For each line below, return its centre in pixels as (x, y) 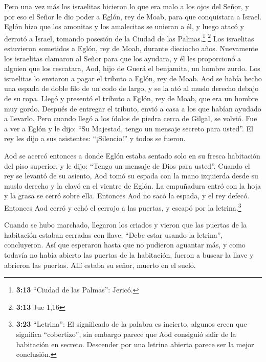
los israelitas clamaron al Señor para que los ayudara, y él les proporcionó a (123, 58)
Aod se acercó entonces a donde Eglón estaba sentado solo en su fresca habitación (132, 155)
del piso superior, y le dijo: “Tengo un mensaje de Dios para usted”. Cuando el (127, 165)
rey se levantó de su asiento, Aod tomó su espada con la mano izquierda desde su (131, 176)
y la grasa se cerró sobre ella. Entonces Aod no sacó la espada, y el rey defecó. (127, 196)
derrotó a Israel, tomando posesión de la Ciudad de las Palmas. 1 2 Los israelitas (129, 37)
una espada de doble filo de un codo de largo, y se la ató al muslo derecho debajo (131, 88)
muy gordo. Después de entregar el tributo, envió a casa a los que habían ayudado (133, 108)
